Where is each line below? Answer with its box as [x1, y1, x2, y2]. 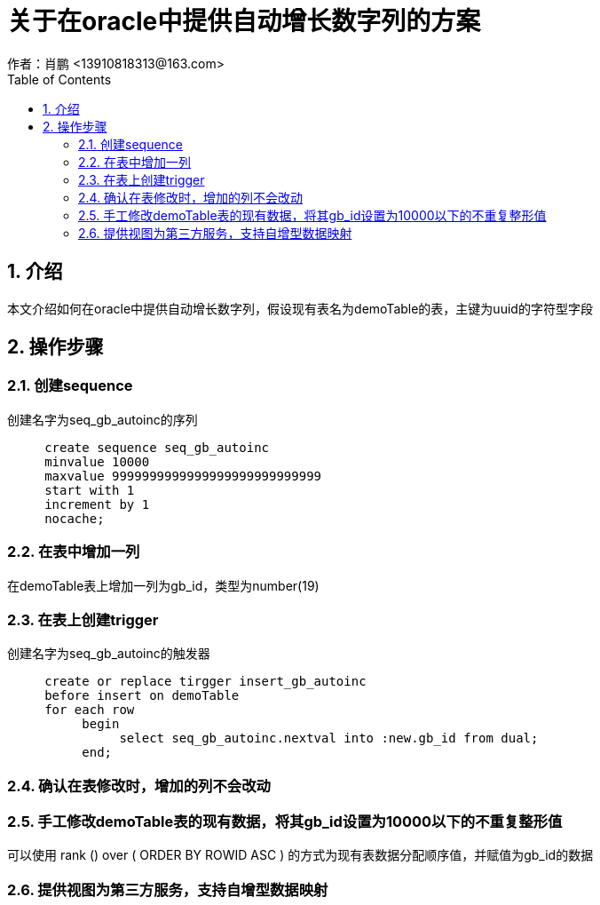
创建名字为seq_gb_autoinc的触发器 [7, 646, 210, 662]
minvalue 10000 [44, 454, 150, 469]
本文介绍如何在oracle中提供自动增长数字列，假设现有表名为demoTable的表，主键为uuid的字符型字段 [7, 300, 593, 316]
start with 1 [44, 482, 135, 497]
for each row [44, 703, 135, 718]
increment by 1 [44, 496, 150, 512]
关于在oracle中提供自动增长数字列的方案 [7, 6, 481, 36]
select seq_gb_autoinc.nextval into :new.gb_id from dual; [119, 731, 539, 746]
